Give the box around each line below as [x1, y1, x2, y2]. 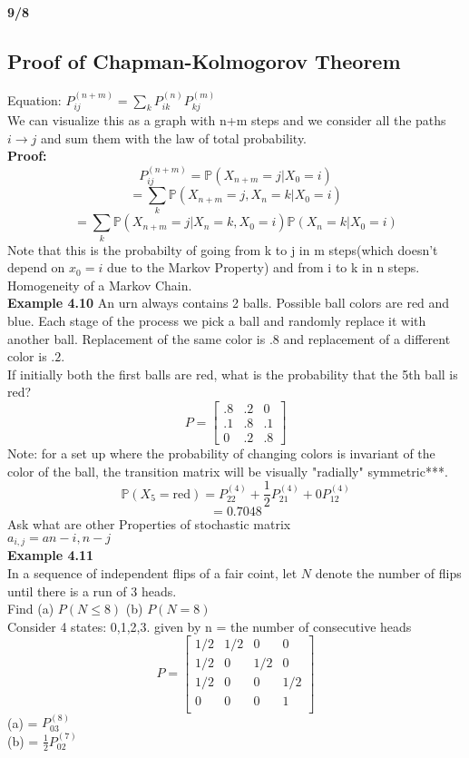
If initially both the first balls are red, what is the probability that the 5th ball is [7, 364, 458, 383]
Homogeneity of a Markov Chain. [7, 275, 192, 294]
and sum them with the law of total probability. [41, 128, 307, 147]
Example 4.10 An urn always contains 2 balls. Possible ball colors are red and [7, 293, 450, 312]
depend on [7, 258, 65, 277]
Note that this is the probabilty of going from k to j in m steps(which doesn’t [7, 240, 438, 259]
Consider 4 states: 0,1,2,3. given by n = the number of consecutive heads [7, 616, 412, 635]
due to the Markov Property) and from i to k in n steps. [106, 258, 420, 277]
